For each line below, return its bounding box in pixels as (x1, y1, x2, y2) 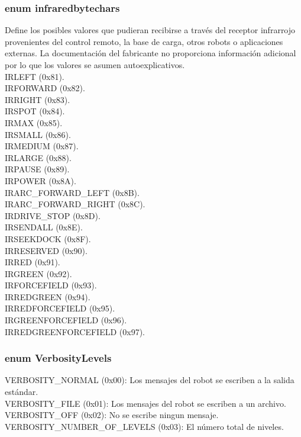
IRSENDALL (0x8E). (5, 221, 83, 233)
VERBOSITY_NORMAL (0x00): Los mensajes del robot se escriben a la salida (5, 374, 294, 386)
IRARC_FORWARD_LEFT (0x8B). (5, 186, 140, 198)
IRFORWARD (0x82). (5, 82, 85, 94)
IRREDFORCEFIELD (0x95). (5, 302, 115, 314)
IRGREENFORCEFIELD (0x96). (5, 314, 127, 326)
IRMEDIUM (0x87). (5, 140, 79, 152)
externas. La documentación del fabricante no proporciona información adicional (5, 47, 296, 59)
